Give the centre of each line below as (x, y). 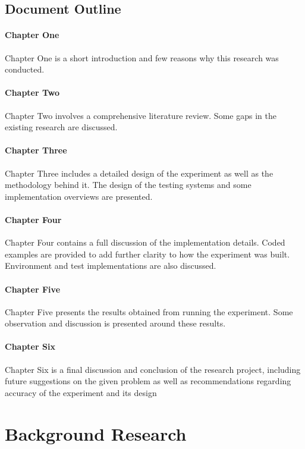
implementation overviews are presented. (79, 196)
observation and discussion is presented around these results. (115, 323)
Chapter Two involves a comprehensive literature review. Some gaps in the (141, 115)
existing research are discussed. (61, 127)
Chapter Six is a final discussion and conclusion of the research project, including (153, 369)
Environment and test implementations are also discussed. (111, 266)
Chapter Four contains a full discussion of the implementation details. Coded (145, 242)
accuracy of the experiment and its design (81, 392)
